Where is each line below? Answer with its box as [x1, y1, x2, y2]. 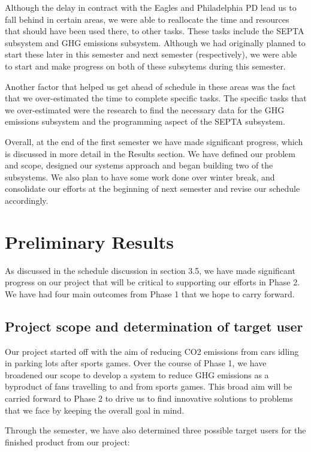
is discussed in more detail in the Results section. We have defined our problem [5, 147, 295, 159]
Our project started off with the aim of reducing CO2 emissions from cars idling [5, 345, 299, 357]
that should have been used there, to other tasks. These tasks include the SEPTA [5, 25, 304, 37]
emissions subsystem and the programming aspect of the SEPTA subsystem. [5, 115, 285, 128]
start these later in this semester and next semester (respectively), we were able [5, 48, 297, 61]
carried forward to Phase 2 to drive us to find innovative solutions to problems [5, 391, 293, 404]
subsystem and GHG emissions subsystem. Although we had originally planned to [5, 36, 306, 49]
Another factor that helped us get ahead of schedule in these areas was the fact [5, 80, 296, 92]
